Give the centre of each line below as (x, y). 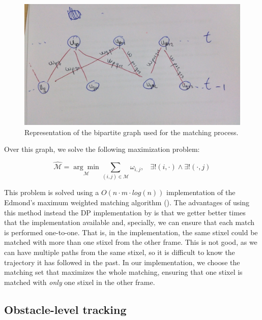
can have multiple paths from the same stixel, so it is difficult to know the (120, 252)
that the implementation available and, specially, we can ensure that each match (129, 222)
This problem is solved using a (52, 192)
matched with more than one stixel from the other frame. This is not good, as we (131, 242)
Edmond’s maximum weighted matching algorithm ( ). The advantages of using (127, 202)
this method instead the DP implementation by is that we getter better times (125, 212)
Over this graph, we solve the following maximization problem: (102, 149)
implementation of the (201, 192)
